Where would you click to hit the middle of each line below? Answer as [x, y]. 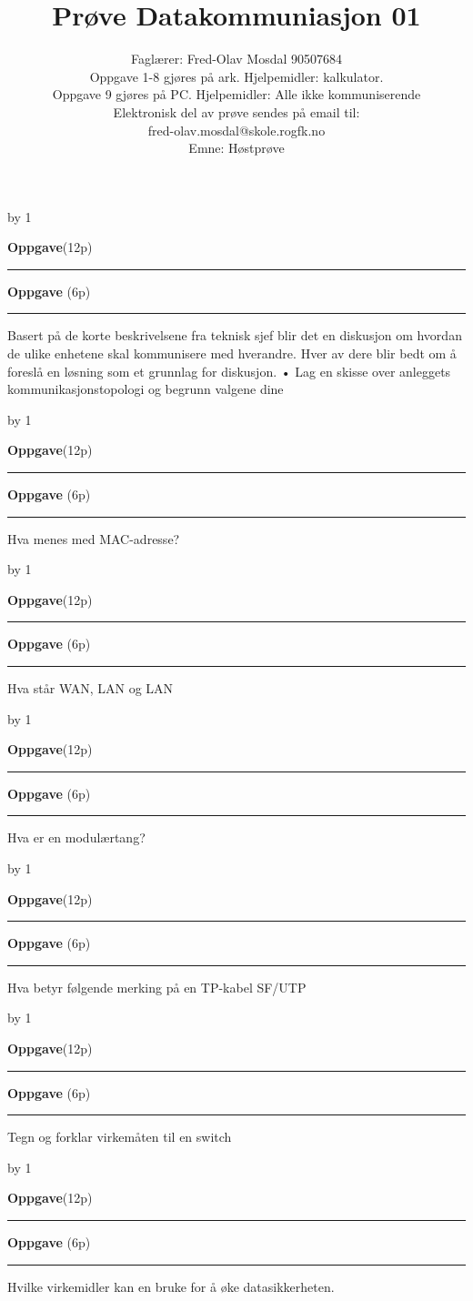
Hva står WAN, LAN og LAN [91, 688]
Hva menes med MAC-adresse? [94, 538]
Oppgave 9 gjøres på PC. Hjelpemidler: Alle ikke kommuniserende [236, 94]
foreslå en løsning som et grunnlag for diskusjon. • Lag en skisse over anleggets [229, 371]
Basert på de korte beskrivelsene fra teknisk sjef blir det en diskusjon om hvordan [235, 335]
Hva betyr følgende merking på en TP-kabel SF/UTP [157, 987]
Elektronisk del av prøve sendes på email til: [236, 111]
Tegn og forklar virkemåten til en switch [120, 1137]
